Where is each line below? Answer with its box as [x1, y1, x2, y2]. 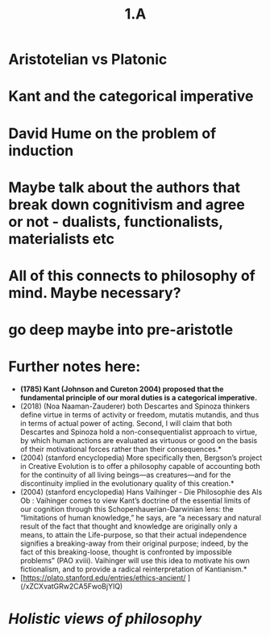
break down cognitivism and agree [8, 195, 246, 214]
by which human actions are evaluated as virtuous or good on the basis [19, 436, 258, 446]
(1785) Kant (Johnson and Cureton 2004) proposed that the [19, 384, 224, 394]
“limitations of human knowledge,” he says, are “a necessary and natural [19, 513, 262, 523]
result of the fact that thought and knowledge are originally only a [19, 521, 238, 531]
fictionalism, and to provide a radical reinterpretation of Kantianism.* [19, 564, 247, 574]
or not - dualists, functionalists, [8, 212, 223, 231]
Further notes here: [8, 358, 141, 376]
